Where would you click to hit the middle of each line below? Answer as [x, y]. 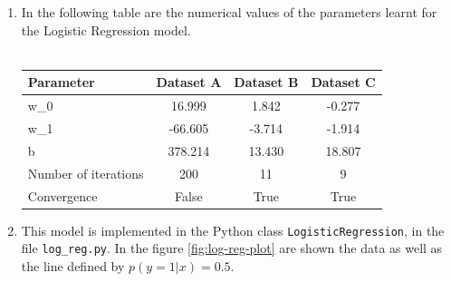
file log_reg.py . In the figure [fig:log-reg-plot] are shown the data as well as [232, 248]
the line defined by [73, 265]
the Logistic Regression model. [106, 29]
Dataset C [343, 82]
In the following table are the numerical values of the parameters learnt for [229, 12]
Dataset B [266, 82]
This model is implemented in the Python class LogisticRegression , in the [233, 230]
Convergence [62, 195]
